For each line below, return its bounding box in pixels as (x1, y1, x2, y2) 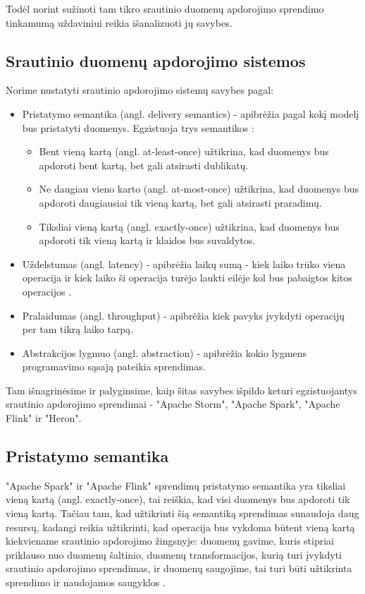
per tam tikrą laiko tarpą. (22, 322, 134, 337)
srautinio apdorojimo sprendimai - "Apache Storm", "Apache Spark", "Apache (6, 396, 340, 411)
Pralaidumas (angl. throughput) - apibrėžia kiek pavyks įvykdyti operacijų (22, 308, 345, 322)
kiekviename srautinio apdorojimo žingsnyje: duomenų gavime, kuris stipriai (6, 533, 335, 548)
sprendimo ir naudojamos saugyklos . (6, 575, 166, 590)
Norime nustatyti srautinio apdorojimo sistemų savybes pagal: (6, 83, 274, 97)
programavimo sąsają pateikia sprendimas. (22, 359, 206, 374)
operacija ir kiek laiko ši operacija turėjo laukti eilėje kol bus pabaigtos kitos (22, 270, 352, 285)
